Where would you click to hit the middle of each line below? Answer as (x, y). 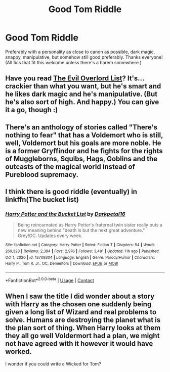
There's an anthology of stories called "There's (81, 127)
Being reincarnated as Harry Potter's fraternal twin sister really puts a (90, 225)
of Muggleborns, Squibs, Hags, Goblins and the (81, 158)
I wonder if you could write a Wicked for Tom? (53, 364)
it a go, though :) (32, 110)
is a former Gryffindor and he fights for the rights (84, 151)
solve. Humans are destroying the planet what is (83, 320)
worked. (18, 352)
